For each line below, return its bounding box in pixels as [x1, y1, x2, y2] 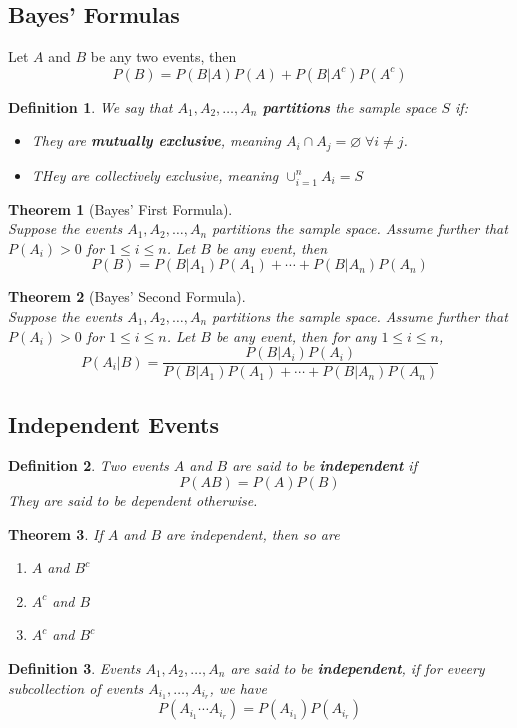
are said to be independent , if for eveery [230, 657, 485, 678]
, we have [209, 677, 267, 698]
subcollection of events [8, 677, 144, 698]
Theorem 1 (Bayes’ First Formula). [8, 198, 233, 219]
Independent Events [8, 408, 219, 439]
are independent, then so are [166, 523, 340, 544]
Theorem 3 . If [8, 523, 103, 544]
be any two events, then [90, 46, 237, 67]
